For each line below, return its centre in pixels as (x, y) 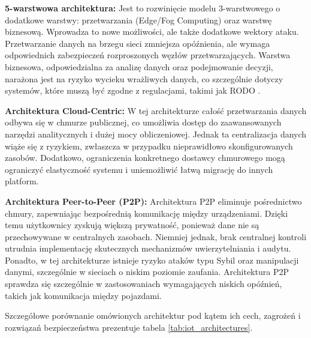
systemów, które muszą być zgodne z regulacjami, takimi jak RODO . (133, 90)
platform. (22, 181)
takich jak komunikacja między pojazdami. (83, 295)
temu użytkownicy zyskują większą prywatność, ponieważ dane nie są (132, 225)
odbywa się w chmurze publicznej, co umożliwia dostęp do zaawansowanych (143, 122)
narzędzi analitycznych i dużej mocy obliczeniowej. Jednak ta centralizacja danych (156, 134)
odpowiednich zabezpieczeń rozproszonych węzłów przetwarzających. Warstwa (148, 55)
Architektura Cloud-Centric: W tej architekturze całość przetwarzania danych (156, 110)
